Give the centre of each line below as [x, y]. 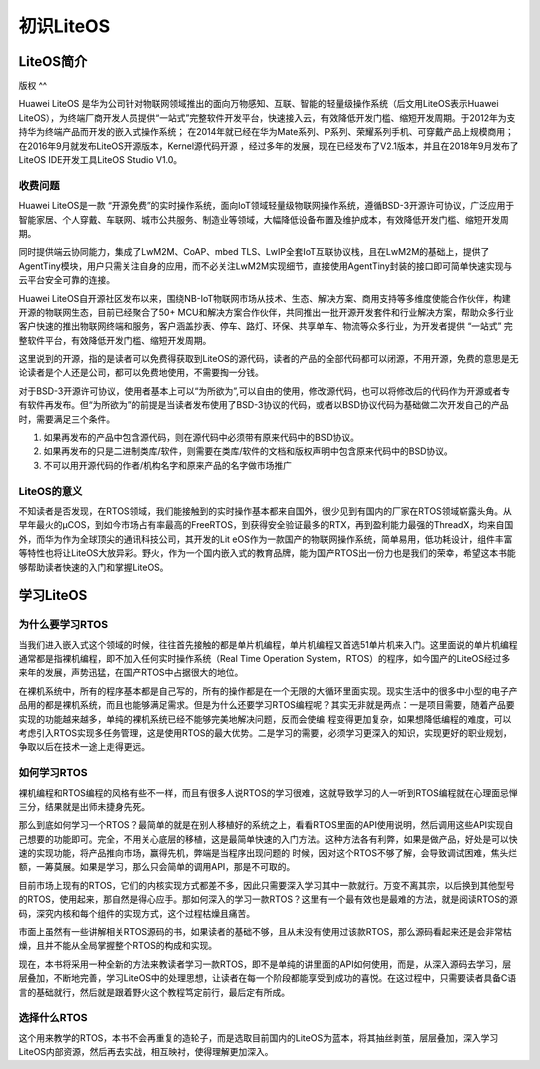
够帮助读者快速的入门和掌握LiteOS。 [93, 567]
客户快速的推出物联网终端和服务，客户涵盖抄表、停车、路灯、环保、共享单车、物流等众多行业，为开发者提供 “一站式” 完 [266, 326]
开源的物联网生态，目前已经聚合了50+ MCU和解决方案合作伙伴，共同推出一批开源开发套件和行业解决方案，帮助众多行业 [266, 312]
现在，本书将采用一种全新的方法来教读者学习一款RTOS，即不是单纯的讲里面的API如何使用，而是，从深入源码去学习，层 [265, 964]
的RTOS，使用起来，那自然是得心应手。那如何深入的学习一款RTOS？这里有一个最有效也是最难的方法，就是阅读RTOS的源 [268, 899]
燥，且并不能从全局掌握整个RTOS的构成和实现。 [118, 946]
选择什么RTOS [53, 1018]
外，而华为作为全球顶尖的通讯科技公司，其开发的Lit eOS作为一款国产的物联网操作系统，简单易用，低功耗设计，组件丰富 [265, 539]
